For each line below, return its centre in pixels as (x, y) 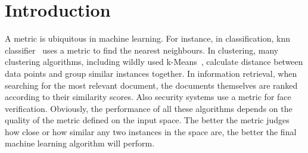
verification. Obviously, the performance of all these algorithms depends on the (149, 108)
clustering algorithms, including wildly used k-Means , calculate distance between (154, 62)
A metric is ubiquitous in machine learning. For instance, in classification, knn (148, 38)
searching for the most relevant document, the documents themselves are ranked (151, 85)
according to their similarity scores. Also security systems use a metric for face (148, 97)
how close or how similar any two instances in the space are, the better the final (151, 131)
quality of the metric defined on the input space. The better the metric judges (147, 120)
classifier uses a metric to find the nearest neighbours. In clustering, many (142, 50)
